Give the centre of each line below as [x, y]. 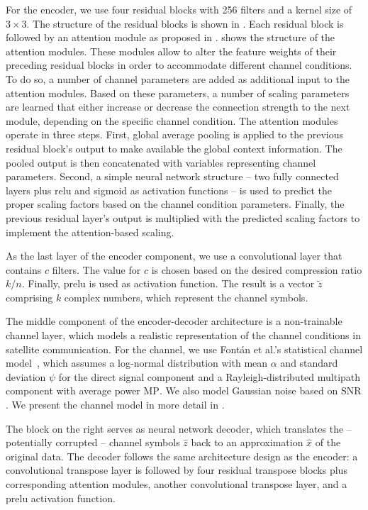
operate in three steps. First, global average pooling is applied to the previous [175, 134]
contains [24, 269]
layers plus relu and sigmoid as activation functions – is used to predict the [169, 190]
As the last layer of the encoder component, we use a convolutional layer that [174, 256]
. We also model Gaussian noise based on [249, 390]
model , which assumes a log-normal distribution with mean [137, 363]
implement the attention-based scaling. [90, 232]
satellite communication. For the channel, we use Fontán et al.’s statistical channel [184, 349]
